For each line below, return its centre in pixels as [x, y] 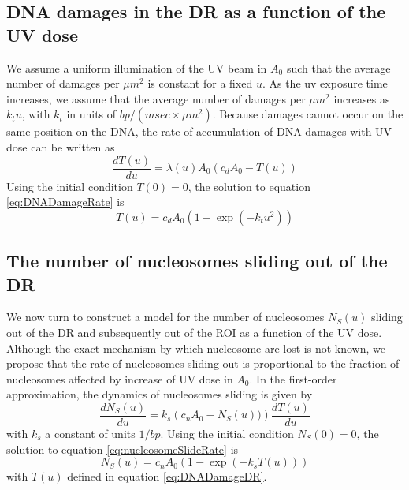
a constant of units [90, 434]
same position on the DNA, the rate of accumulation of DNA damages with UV [199, 131]
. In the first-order [293, 378]
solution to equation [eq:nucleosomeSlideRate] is [123, 449]
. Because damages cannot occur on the [308, 114]
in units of [91, 114]
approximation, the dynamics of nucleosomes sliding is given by [160, 394]
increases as [362, 98]
